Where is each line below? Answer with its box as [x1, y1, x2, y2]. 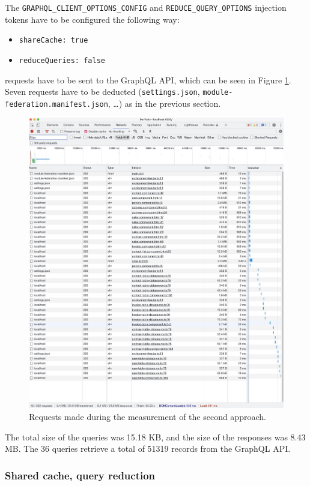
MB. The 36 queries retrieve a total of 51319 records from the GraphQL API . [5, 442, 291, 455]
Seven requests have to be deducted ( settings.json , [5, 85, 200, 98]
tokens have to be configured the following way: [5, 13, 180, 25]
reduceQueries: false [19, 56, 105, 65]
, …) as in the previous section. [108, 97, 221, 109]
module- [202, 88, 233, 97]
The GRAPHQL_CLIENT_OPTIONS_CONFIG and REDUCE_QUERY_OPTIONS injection [5, 1, 287, 13]
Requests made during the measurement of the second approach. [29, 410, 266, 423]
